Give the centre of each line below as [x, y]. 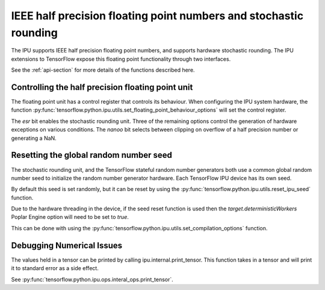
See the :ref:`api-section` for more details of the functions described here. [103, 70]
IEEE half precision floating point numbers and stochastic [157, 16]
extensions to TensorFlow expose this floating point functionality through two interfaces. [121, 59]
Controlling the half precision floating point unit [102, 87]
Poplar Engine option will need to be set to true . [70, 217]
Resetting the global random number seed [92, 155]
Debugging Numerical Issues [67, 245]
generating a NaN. [34, 138]
